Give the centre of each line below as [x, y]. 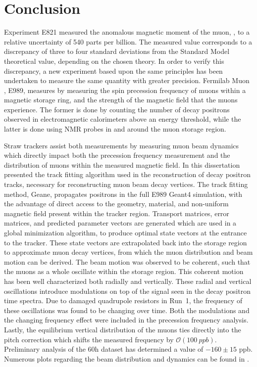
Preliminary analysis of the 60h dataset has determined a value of [104, 349]
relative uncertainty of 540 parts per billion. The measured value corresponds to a [128, 41]
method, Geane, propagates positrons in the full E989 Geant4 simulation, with [123, 194]
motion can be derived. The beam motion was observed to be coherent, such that [127, 261]
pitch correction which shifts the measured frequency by [89, 339]
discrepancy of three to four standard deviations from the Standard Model [117, 51]
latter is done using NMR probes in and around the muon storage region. [115, 129]
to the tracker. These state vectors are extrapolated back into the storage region [126, 242]
